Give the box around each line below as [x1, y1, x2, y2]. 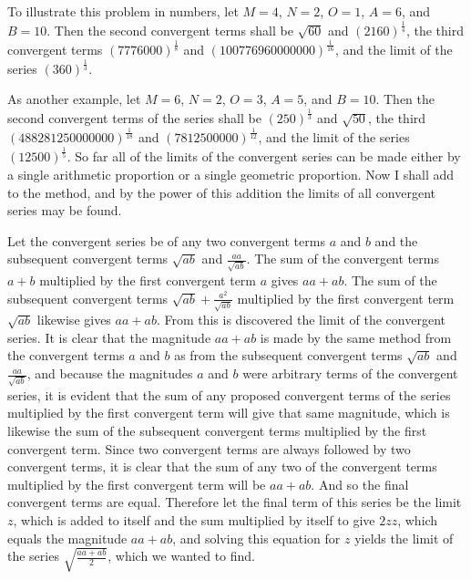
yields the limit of [354, 528, 454, 547]
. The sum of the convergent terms [246, 249, 439, 268]
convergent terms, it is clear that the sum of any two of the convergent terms [7, 457, 437, 476]
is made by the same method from [260, 327, 452, 347]
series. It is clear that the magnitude [7, 327, 211, 347]
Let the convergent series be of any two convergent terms [7, 231, 325, 250]
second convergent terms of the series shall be [7, 109, 261, 128]
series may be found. [7, 201, 122, 220]
